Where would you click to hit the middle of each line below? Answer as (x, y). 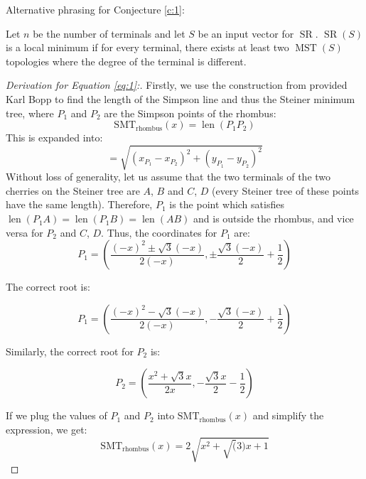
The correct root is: (48, 287)
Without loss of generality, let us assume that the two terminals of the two (168, 177)
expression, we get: (47, 430)
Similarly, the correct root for (70, 351)
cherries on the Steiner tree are (73, 190)
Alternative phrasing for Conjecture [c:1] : (95, 9)
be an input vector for (246, 33)
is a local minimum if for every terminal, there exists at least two (147, 47)
